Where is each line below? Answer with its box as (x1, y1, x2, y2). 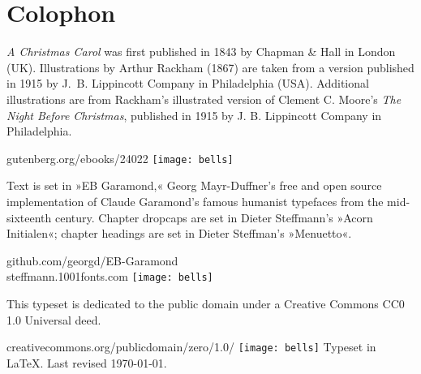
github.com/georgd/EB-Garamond (6, 251, 178, 269)
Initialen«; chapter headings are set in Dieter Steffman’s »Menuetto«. (6, 225, 352, 242)
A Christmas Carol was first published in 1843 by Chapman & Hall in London (6, 43, 396, 60)
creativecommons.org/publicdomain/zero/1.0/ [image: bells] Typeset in (6, 338, 376, 355)
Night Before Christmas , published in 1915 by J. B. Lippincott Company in (6, 106, 382, 123)
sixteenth (6, 208, 52, 226)
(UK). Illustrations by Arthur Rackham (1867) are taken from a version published (6, 58, 415, 75)
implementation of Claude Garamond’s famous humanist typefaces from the (6, 192, 384, 209)
